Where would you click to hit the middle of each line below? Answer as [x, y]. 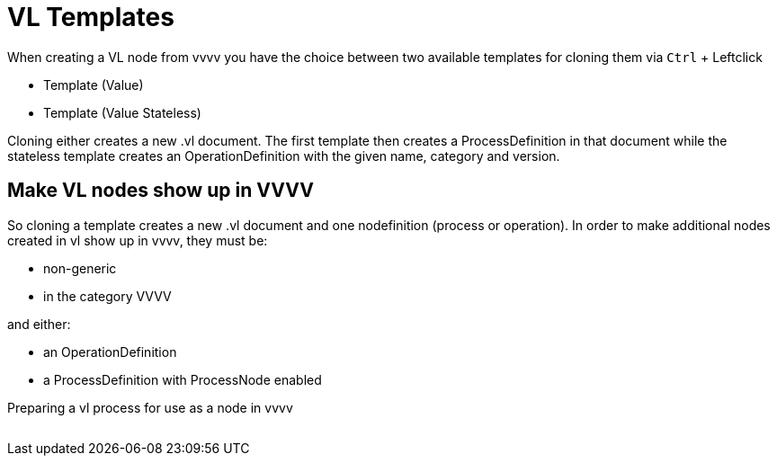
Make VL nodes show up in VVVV [161, 191]
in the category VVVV [107, 296]
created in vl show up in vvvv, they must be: [138, 240]
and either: [39, 324]
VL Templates [91, 17]
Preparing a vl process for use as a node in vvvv [150, 407]
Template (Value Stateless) [122, 112]
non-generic [80, 268]
